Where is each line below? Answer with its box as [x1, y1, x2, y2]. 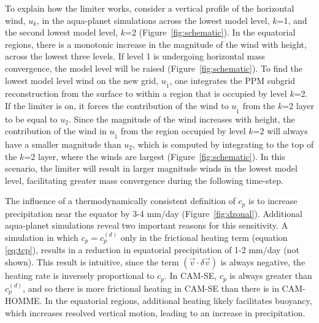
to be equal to [5, 112, 58, 125]
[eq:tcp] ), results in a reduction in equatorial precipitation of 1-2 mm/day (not [5, 243, 299, 256]
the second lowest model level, [5, 26, 118, 39]
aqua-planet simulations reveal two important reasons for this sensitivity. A [5, 219, 288, 232]
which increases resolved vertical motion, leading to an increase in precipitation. [5, 306, 306, 319]
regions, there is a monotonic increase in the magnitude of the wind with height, [5, 37, 307, 50]
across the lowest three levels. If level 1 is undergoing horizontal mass [5, 50, 266, 63]
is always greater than [229, 269, 312, 282]
